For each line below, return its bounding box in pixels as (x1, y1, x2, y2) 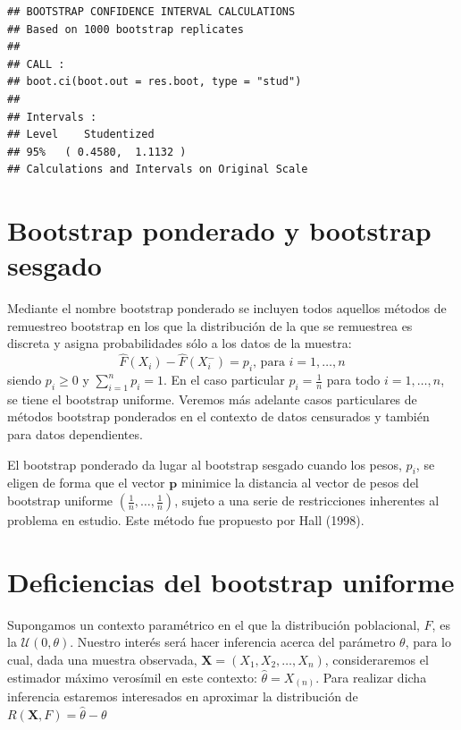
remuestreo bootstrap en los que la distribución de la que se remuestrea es (7, 316, 413, 335)
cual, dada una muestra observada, (7, 649, 197, 668)
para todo (326, 370, 381, 389)
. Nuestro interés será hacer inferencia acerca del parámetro (70, 632, 396, 651)
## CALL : (7, 57, 65, 71)
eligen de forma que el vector (7, 473, 165, 492)
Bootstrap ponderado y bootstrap (7, 212, 432, 249)
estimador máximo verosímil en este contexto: (7, 667, 257, 686)
